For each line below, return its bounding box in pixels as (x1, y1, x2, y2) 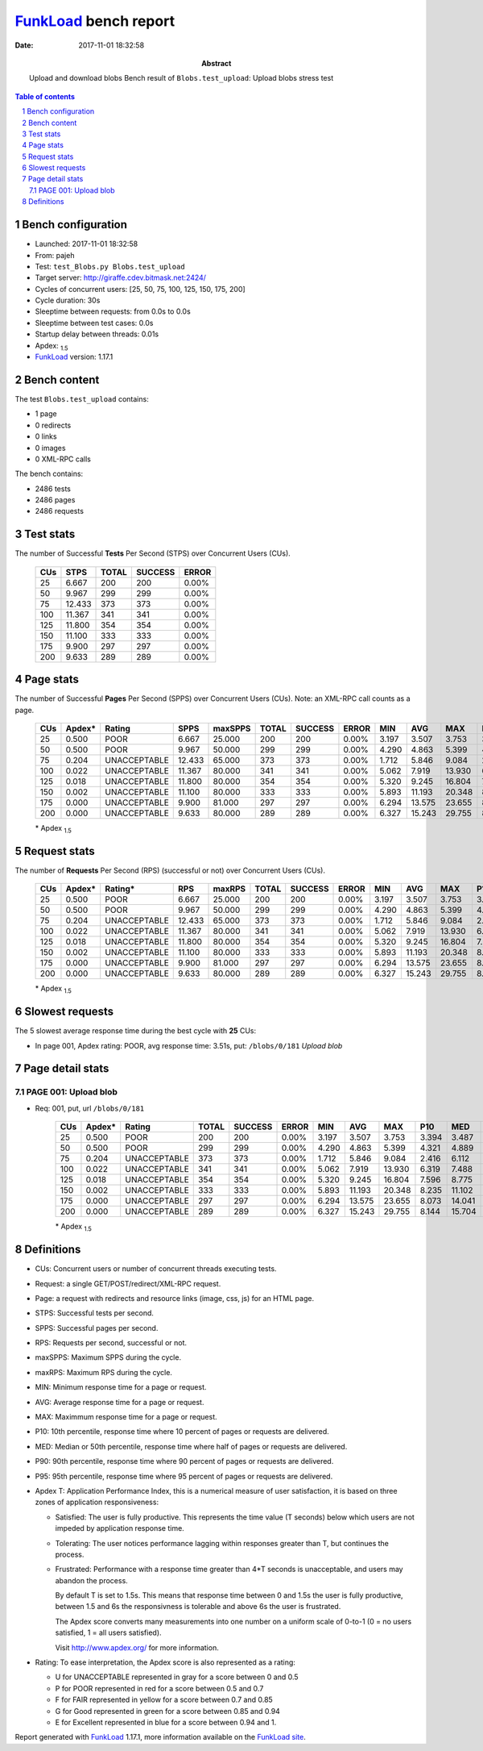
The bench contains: (14, 469, 84, 479)
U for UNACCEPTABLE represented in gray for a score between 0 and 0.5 (55, 1672, 299, 1682)
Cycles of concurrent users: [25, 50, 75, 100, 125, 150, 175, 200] (35, 284, 246, 294)
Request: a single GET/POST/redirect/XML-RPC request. (35, 1278, 221, 1288)
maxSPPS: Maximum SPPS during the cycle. (35, 1353, 181, 1362)
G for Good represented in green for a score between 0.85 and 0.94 (55, 1706, 281, 1716)
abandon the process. (55, 1575, 128, 1585)
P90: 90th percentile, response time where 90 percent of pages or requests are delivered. (35, 1457, 334, 1466)
